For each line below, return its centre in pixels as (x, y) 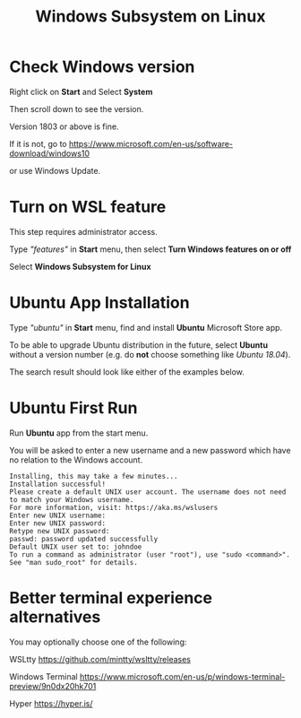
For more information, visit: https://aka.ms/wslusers (114, 507)
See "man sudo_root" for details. (74, 562)
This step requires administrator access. (84, 231)
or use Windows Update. (55, 170)
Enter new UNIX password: (57, 523)
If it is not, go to (38, 143)
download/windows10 (50, 153)
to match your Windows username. (72, 499)
